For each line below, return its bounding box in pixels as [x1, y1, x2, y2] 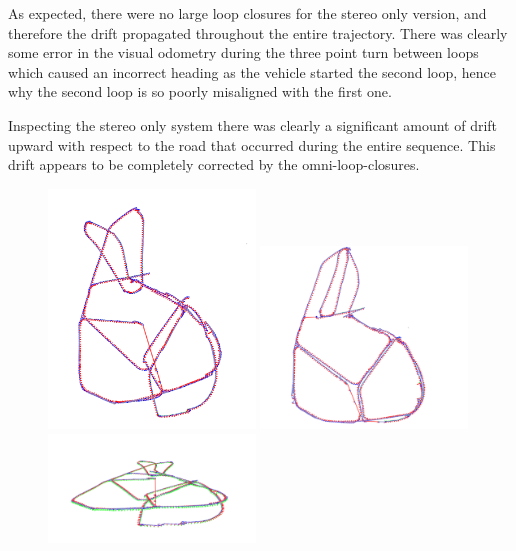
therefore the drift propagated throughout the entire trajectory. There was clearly [8, 22, 508, 43]
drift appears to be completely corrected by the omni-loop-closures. [8, 154, 420, 175]
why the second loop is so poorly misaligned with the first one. [8, 81, 392, 102]
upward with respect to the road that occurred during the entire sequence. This [8, 134, 496, 155]
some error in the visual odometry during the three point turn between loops [8, 42, 479, 63]
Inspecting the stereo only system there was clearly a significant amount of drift [8, 114, 498, 135]
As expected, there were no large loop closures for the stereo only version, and [8, 3, 487, 23]
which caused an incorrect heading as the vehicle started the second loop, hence [8, 61, 497, 82]
